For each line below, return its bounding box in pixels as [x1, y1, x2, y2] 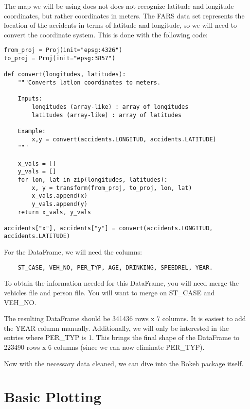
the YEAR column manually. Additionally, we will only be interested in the [4, 323, 229, 333]
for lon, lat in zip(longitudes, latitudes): [18, 176, 168, 183]
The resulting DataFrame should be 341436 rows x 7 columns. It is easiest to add [4, 313, 246, 324]
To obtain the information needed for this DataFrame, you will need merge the [4, 278, 239, 288]
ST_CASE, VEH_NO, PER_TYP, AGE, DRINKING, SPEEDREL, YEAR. [18, 264, 213, 271]
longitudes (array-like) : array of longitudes [32, 103, 189, 110]
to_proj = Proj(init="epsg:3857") [4, 55, 116, 62]
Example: [18, 127, 46, 135]
